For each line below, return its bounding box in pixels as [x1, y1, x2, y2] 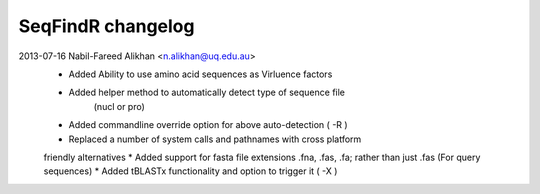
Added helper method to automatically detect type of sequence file [68, 86, 345, 99]
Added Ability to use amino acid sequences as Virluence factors [68, 68, 333, 80]
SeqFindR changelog [18, 15, 195, 37]
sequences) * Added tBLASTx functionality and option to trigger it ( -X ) [43, 165, 338, 177]
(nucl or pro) [93, 100, 145, 112]
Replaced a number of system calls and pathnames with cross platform [68, 133, 362, 145]
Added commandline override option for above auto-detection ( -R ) [68, 119, 349, 131]
